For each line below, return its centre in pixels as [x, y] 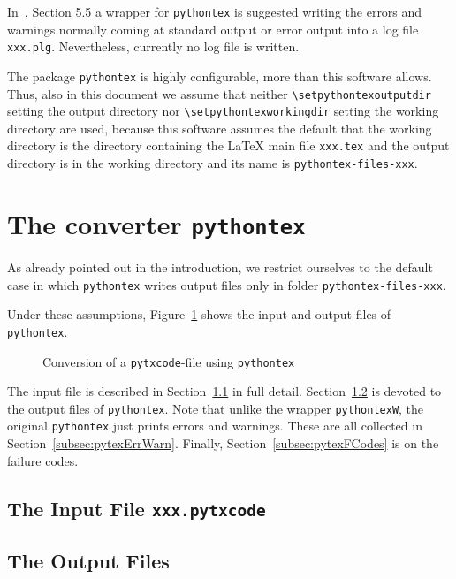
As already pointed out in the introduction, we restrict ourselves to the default [220, 267]
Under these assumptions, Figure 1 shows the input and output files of [199, 314]
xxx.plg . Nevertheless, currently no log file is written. [153, 46]
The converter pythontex [156, 223]
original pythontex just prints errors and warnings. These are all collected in [215, 426]
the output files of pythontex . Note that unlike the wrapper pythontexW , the [216, 408]
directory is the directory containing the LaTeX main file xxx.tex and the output [228, 145]
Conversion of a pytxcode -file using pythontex [169, 361]
